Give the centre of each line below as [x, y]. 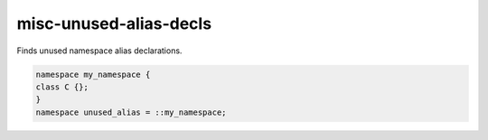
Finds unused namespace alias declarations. [99, 51]
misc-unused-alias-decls [114, 23]
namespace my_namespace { [93, 74]
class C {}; [62, 87]
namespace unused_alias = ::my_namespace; [131, 112]
